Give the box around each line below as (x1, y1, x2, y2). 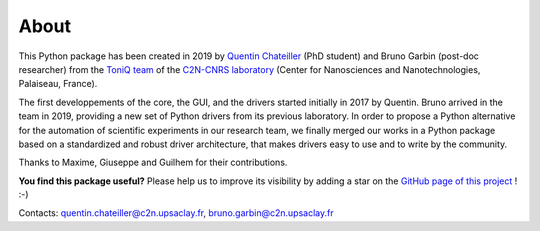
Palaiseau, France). (18, 78, 98, 90)
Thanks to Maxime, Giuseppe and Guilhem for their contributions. (18, 156, 288, 169)
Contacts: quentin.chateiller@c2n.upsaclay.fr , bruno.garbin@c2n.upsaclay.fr (18, 207, 334, 219)
